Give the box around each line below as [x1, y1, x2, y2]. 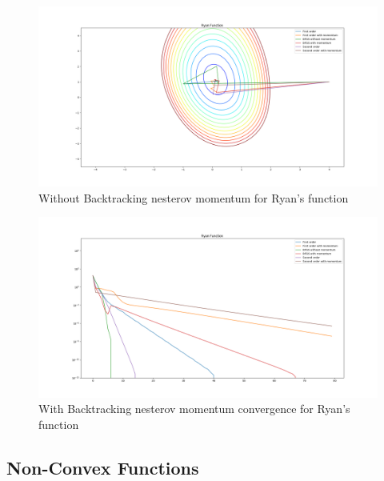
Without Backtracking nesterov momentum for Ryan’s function [38, 189, 349, 206]
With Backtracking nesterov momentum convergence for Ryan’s [38, 400, 350, 417]
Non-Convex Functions [6, 455, 199, 479]
